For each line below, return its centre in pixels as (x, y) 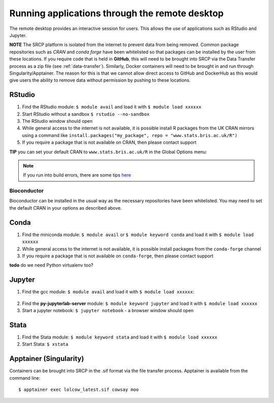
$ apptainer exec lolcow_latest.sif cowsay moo (79, 389)
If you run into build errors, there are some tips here (77, 175)
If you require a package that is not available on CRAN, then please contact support (109, 143)
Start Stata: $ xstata (45, 344)
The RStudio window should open (57, 121)
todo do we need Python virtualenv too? (52, 265)
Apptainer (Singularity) (47, 359)
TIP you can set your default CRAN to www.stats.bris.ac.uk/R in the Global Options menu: (108, 152)
